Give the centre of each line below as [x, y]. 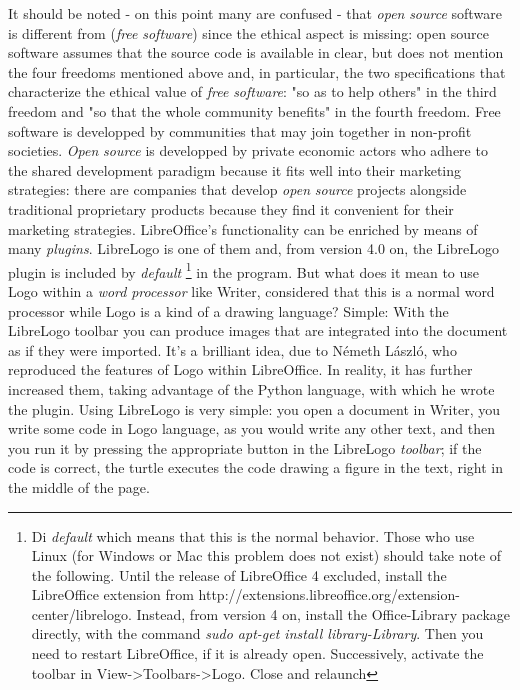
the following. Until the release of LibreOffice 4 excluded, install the [239, 574]
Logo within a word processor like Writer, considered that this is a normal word [251, 290]
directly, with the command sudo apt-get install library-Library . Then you [257, 633]
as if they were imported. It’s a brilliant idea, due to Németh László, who [232, 349]
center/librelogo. [81, 613]
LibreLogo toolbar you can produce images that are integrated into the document [258, 330]
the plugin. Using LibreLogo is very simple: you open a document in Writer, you [254, 408]
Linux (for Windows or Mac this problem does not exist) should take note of [266, 555]
